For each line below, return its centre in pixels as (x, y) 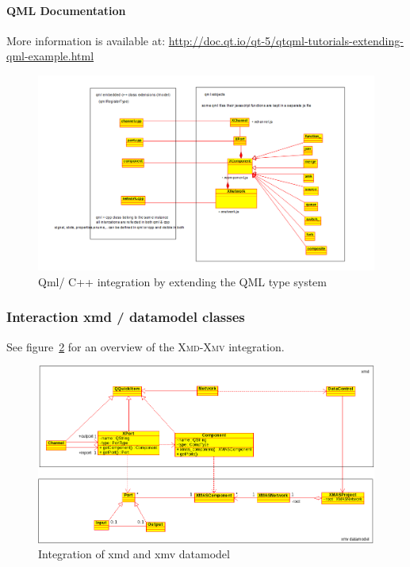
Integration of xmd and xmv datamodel (134, 554)
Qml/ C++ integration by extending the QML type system (182, 281)
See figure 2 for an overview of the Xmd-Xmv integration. (146, 346)
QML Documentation (66, 10)
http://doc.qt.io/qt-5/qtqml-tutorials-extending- (286, 40)
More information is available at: (86, 40)
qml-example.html (50, 56)
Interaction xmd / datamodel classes (126, 317)
